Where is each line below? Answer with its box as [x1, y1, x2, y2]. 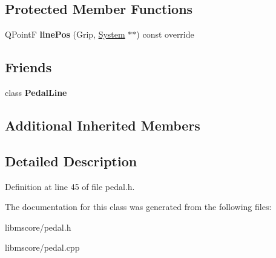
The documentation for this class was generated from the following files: [5, 200, 272, 213]
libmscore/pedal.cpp [5, 241, 80, 254]
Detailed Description [5, 151, 137, 170]
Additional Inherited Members [5, 115, 200, 134]
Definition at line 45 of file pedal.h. [5, 180, 135, 192]
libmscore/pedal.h [5, 220, 71, 233]
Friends [5, 58, 52, 76]
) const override [136, 28, 194, 41]
